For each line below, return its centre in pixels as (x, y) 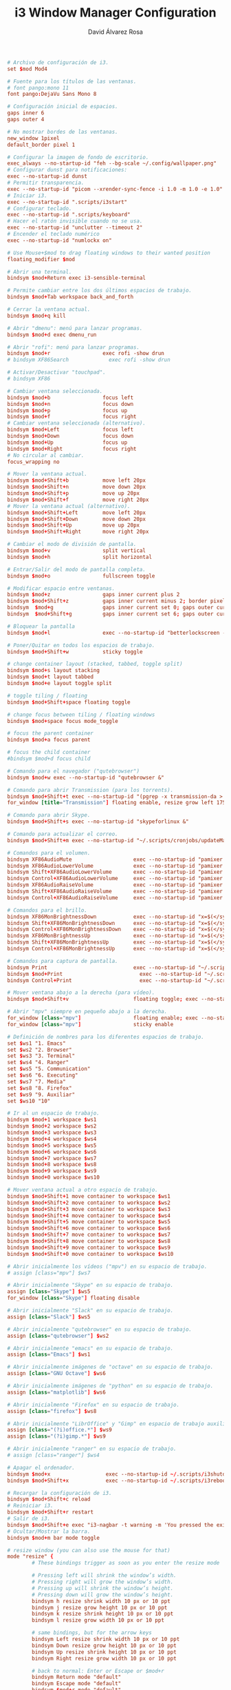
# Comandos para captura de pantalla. (63, 961)
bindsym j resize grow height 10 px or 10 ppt (100, 1607)
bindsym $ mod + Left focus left (70, 430)
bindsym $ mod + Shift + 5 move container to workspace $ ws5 (89, 1222)
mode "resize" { (30, 1557)
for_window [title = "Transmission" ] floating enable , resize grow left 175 (117, 803)
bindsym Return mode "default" (77, 1677)
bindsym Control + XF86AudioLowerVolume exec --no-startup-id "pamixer (115, 879)
